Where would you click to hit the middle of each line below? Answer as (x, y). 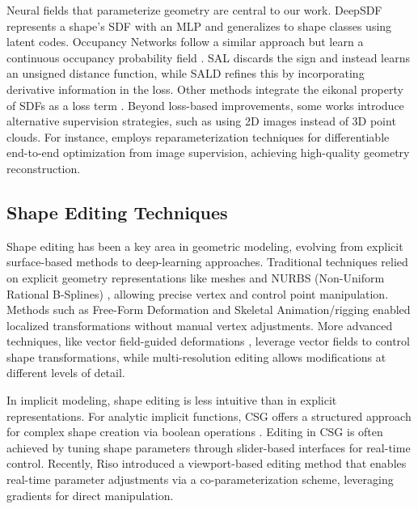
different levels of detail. (66, 373)
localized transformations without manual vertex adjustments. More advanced (200, 325)
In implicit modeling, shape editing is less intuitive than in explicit (172, 400)
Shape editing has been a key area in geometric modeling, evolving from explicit (205, 246)
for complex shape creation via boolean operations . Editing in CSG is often (195, 432)
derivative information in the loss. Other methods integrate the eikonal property (205, 89)
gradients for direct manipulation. (90, 495)
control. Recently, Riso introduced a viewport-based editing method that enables (207, 463)
